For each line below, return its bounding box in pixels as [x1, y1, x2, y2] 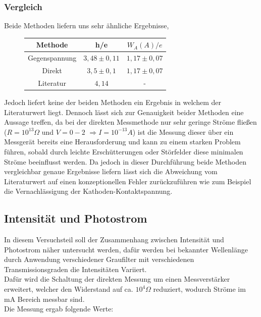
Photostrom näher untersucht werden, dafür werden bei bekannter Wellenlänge [4, 244, 248, 254]
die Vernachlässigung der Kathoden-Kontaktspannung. [4, 186, 173, 196]
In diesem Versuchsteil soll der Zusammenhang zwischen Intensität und [4, 234, 224, 245]
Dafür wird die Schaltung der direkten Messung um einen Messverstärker [4, 274, 230, 284]
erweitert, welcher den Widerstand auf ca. [4, 284, 133, 294]
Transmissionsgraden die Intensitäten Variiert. [4, 263, 147, 274]
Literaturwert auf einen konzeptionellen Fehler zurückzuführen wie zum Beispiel [4, 176, 251, 186]
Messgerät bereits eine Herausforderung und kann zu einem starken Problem [4, 136, 241, 147]
